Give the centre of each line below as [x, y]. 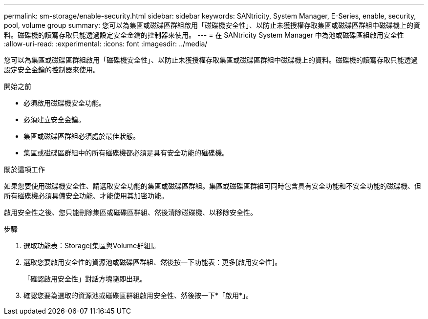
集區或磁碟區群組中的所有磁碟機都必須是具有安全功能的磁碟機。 [126, 153]
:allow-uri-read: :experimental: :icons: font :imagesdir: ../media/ [106, 44]
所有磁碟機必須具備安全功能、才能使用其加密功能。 [86, 196]
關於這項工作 [24, 169]
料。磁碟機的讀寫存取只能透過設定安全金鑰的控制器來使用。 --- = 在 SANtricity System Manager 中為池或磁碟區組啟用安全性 [204, 35]
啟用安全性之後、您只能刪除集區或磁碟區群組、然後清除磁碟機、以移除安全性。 [130, 212]
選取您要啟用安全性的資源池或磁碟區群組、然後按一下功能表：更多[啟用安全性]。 [153, 262]
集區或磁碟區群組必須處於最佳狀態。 [82, 136]
